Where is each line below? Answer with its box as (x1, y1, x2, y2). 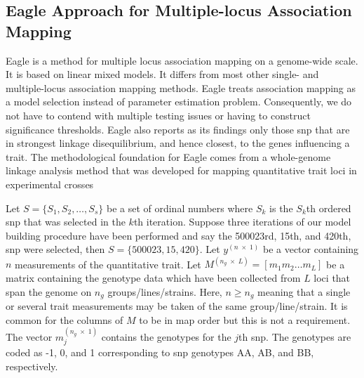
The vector (6, 330, 53, 344)
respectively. (6, 359, 58, 374)
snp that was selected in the (6, 214, 126, 229)
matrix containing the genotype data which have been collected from (6, 271, 301, 285)
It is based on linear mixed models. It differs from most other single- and (6, 67, 319, 82)
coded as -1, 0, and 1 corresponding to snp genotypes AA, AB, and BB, (6, 345, 314, 360)
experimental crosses (6, 176, 94, 191)
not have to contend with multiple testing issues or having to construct (6, 107, 311, 122)
